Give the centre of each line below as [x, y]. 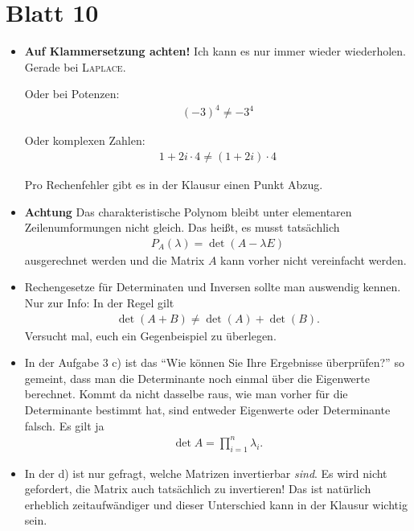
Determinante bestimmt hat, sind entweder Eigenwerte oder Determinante [207, 410]
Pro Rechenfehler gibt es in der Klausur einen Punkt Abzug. [174, 185]
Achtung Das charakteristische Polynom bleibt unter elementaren [188, 211]
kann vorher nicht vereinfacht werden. [314, 259]
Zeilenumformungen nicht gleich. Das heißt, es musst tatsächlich [182, 227]
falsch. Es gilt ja [64, 425]
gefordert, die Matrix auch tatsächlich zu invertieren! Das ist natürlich [198, 489]
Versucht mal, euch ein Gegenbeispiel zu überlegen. [150, 335]
